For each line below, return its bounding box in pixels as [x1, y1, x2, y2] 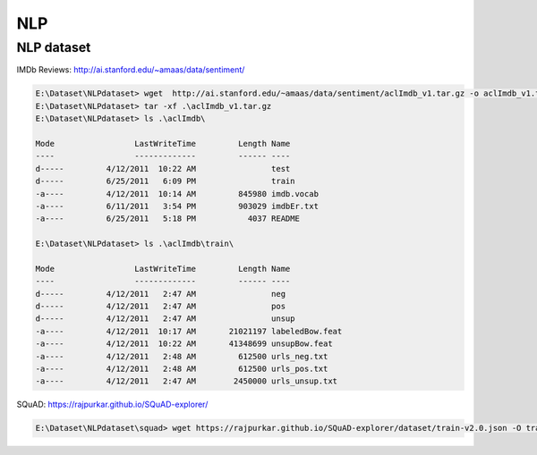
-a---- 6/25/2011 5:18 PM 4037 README [35, 214, 300, 223]
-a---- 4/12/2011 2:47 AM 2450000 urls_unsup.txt [35, 376, 338, 386]
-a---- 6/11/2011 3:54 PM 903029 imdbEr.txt [35, 201, 320, 211]
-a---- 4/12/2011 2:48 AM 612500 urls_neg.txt [35, 351, 328, 361]
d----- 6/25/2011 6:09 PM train [35, 176, 295, 187]
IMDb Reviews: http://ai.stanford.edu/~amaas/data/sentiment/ [16, 64, 245, 75]
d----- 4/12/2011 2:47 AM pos [35, 301, 286, 312]
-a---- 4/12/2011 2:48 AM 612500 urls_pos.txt [35, 363, 328, 374]
